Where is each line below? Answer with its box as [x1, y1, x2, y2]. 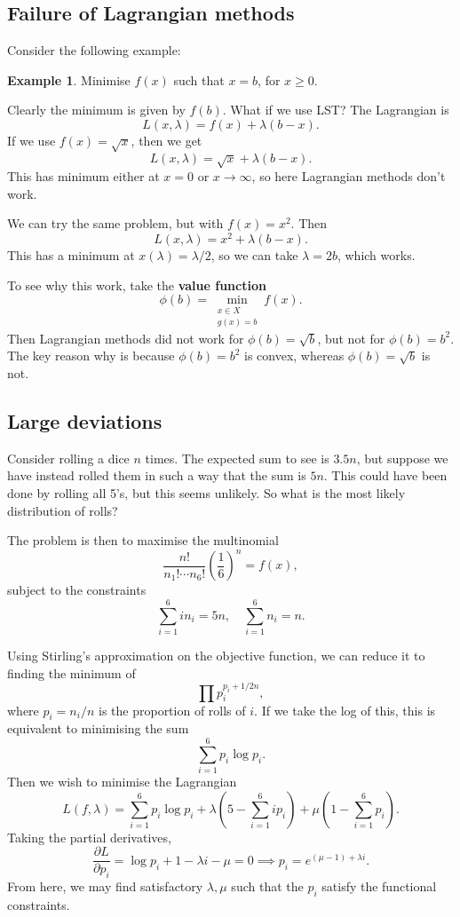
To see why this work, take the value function [7, 275, 266, 294]
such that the [231, 877, 304, 896]
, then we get [131, 130, 202, 149]
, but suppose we [356, 448, 448, 467]
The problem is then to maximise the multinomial [7, 531, 279, 549]
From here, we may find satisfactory [7, 877, 203, 896]
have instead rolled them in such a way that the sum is [7, 466, 306, 485]
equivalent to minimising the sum [7, 719, 189, 738]
